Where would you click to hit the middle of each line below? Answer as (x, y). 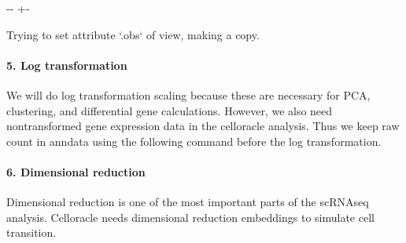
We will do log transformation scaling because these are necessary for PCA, (188, 94)
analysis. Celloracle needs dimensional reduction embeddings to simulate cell (190, 217)
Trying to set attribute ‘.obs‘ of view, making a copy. (133, 34)
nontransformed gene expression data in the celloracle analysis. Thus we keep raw (203, 126)
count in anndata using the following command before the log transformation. (194, 141)
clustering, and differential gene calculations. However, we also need (170, 110)
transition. (31, 232)
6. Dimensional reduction (76, 171)
